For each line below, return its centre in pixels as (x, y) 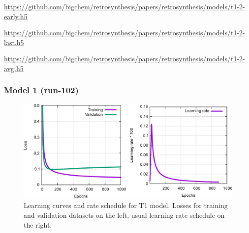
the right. (38, 224)
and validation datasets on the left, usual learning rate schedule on (124, 215)
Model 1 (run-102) (41, 90)
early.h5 (16, 16)
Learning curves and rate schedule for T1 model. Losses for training (126, 205)
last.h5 (14, 42)
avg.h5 (14, 68)
